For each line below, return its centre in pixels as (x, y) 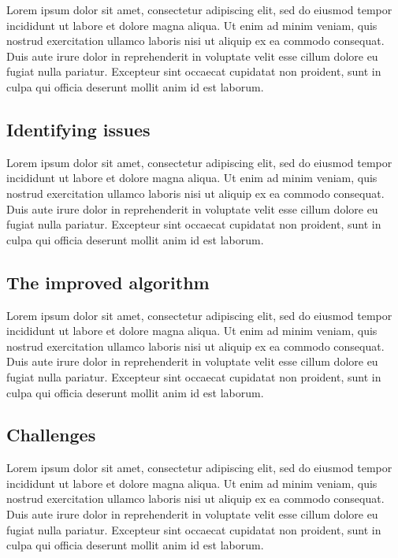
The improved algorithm (108, 282)
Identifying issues (78, 129)
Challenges (51, 435)
